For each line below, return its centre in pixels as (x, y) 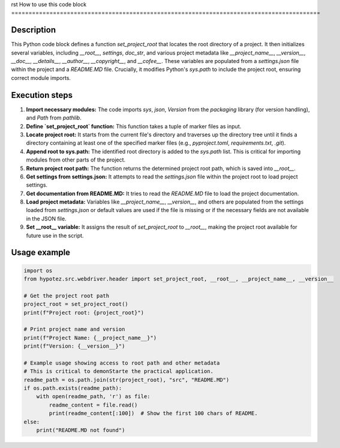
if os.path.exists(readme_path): (73, 388)
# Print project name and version (74, 329)
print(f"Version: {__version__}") (74, 346)
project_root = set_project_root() (76, 304)
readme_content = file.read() (93, 405)
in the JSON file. (46, 219)
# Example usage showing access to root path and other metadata (122, 363)
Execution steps (42, 95)
